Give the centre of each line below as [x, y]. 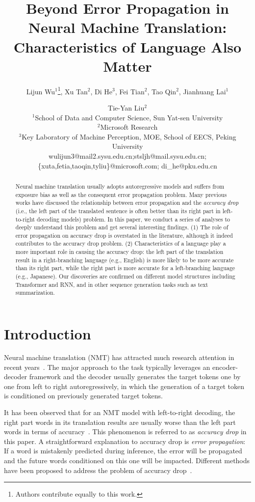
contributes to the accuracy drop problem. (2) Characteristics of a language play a [121, 243]
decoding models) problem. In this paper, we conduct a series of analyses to [133, 219]
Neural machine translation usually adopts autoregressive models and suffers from [120, 186]
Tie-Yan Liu [126, 107]
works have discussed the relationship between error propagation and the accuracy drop [127, 203]
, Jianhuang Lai [202, 91]
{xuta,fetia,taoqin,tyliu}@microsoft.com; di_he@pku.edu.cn [127, 165]
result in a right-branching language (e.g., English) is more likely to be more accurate [125, 260]
